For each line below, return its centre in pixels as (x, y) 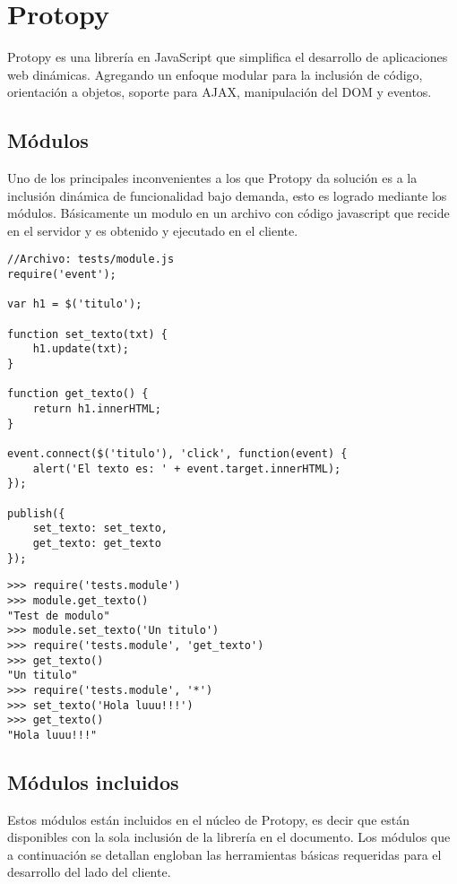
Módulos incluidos (93, 781)
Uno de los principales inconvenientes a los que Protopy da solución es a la (212, 178)
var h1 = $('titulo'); (75, 304)
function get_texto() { (78, 394)
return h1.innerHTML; (97, 409)
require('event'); (62, 275)
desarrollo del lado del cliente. (89, 872)
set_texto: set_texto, (100, 529)
